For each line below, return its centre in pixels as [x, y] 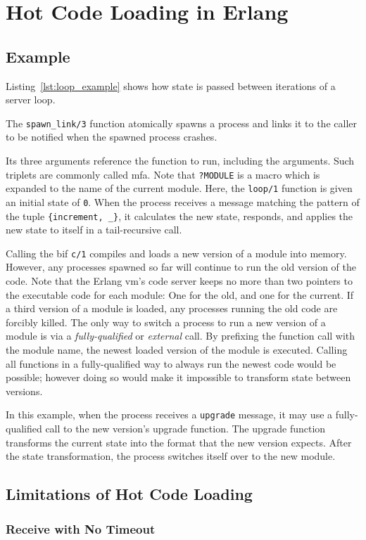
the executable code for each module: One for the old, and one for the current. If [180, 294]
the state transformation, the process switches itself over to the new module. [171, 456]
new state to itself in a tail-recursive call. [94, 230]
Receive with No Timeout [81, 528]
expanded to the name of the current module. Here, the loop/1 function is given [179, 188]
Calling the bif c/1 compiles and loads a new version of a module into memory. [176, 253]
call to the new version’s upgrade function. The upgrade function [185, 429]
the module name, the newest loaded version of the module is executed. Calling [177, 350]
